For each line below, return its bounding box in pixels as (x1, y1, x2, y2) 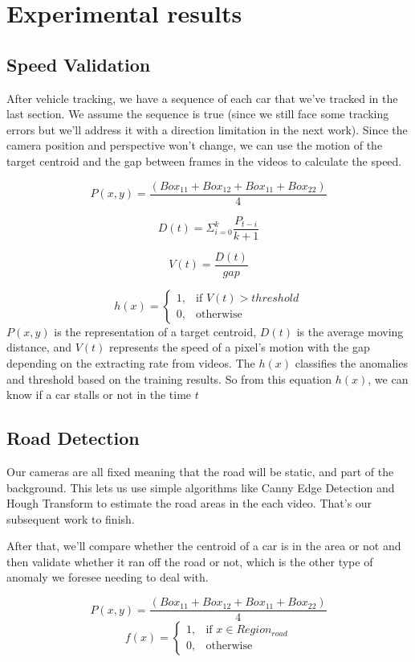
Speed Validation (6, 51, 151, 76)
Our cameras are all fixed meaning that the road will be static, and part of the (6, 463, 394, 479)
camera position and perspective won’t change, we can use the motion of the (6, 137, 383, 154)
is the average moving (296, 323, 404, 339)
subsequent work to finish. (6, 510, 135, 527)
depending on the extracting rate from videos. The (6, 354, 255, 371)
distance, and (6, 339, 71, 356)
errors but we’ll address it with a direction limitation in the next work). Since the (6, 121, 408, 138)
